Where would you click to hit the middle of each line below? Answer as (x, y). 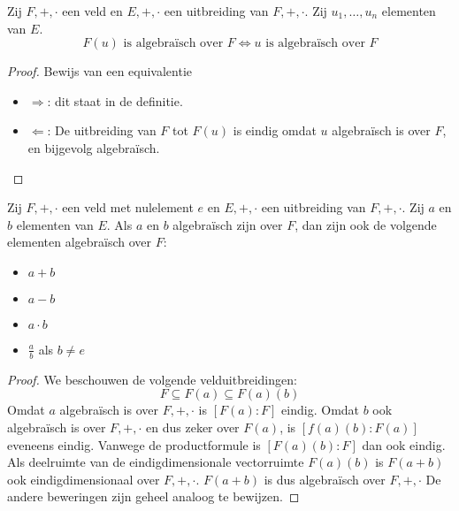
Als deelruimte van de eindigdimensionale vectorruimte (156, 462)
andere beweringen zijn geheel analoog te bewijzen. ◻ (153, 496)
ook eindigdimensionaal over (84, 479)
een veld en (92, 11)
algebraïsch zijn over (228, 224)
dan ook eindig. (404, 444)
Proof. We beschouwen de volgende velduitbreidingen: (152, 379)
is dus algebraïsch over (325, 479)
